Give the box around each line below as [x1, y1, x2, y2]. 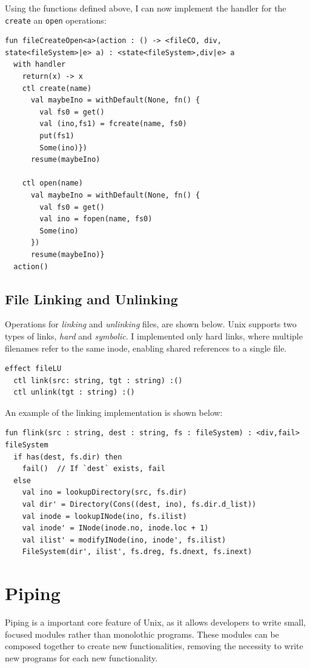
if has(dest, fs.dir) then [13, 452, 122, 461]
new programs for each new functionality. [5, 651, 158, 664]
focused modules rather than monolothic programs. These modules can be [5, 627, 279, 640]
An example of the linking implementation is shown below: [5, 406, 223, 418]
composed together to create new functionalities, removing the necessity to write [5, 640, 303, 652]
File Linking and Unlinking [5, 289, 178, 308]
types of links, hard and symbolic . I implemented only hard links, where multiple [5, 329, 303, 342]
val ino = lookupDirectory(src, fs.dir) [22, 488, 187, 497]
